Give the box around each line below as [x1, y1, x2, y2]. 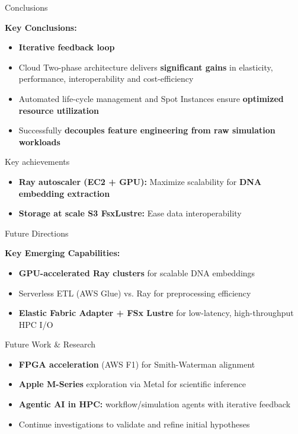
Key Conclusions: [5, 21, 77, 33]
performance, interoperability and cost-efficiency [18, 72, 194, 85]
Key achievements [5, 155, 70, 168]
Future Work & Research [5, 338, 96, 350]
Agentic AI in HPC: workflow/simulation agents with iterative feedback [18, 398, 291, 410]
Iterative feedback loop [18, 41, 115, 53]
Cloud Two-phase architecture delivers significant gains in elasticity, [18, 60, 273, 73]
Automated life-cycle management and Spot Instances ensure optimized [18, 92, 284, 104]
